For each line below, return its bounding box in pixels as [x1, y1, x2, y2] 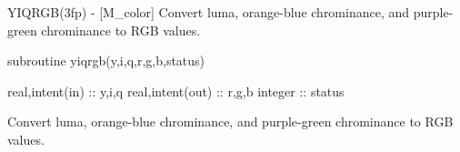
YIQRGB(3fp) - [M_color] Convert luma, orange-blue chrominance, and [7, 3, 410, 21]
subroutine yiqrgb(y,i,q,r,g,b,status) [7, 51, 205, 70]
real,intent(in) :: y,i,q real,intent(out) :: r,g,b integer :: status [7, 81, 345, 100]
